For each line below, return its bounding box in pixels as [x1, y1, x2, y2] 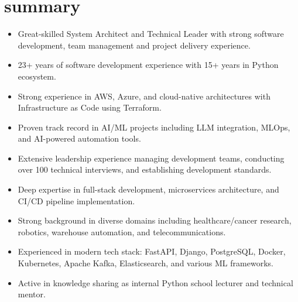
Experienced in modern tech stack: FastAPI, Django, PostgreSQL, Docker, [18, 245, 286, 258]
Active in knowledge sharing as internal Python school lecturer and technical [18, 276, 293, 289]
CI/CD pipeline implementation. [18, 194, 135, 207]
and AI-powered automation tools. [18, 132, 141, 145]
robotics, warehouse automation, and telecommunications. [18, 225, 226, 238]
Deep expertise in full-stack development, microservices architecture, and [18, 183, 279, 195]
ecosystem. [18, 70, 56, 82]
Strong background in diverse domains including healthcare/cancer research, [18, 214, 292, 227]
